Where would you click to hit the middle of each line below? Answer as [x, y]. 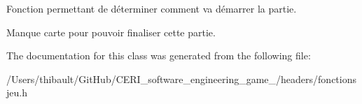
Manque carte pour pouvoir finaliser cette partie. [111, 32]
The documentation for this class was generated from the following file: [159, 55]
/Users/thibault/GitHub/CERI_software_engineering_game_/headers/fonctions [182, 79]
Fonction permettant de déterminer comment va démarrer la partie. [152, 8]
